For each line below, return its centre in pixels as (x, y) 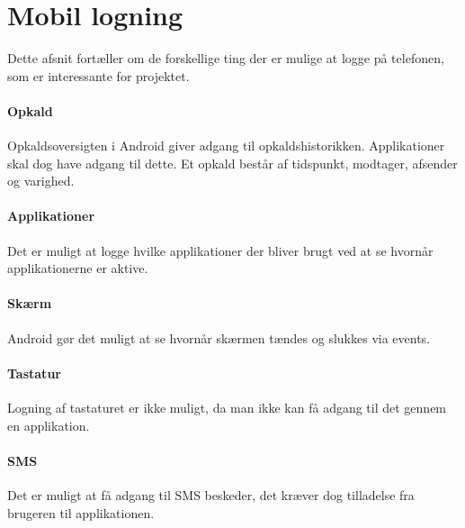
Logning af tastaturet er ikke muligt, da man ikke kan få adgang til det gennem (227, 408)
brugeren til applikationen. (81, 512)
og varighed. (41, 181)
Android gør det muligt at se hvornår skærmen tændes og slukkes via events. (219, 337)
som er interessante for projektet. (98, 75)
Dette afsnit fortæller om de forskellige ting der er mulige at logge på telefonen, (226, 58)
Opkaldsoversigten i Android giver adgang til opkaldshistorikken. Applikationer (226, 146)
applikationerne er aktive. (78, 268)
